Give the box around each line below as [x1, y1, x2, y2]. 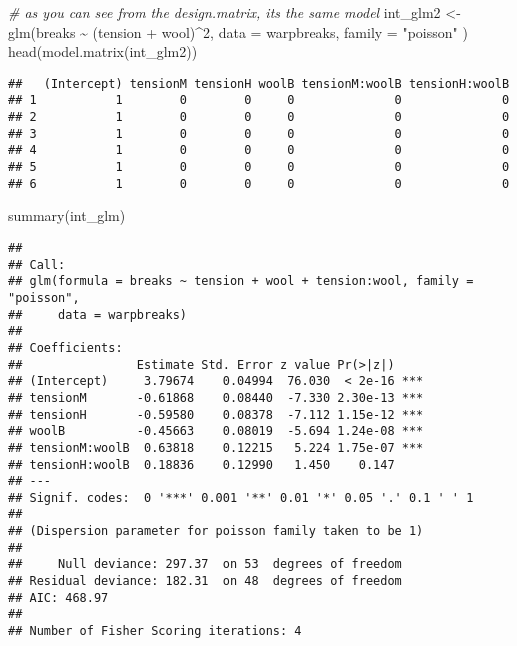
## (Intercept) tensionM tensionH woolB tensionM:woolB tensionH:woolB [8, 76, 510, 91]
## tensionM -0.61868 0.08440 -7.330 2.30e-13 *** [8, 390, 424, 405]
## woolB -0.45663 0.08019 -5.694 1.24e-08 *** [8, 424, 424, 439]
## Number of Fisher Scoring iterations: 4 [8, 624, 302, 639]
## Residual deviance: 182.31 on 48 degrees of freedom [8, 574, 402, 589]
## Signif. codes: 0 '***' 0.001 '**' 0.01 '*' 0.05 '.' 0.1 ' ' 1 [8, 490, 474, 505]
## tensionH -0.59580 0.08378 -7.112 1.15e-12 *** [8, 407, 424, 422]
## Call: [8, 257, 66, 272]
